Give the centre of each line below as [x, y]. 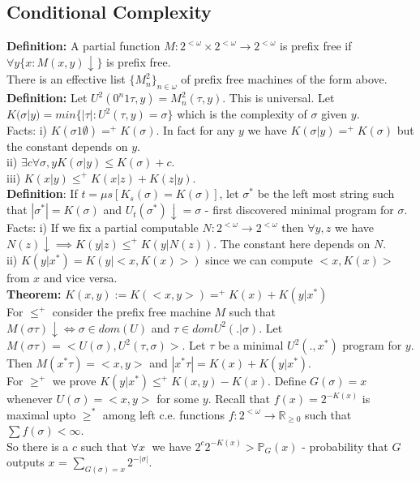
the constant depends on [67, 146]
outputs [26, 462]
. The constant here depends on [292, 243]
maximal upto [41, 414]
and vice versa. [80, 278]
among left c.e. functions [164, 414]
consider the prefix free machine [131, 311]
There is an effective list [66, 79]
